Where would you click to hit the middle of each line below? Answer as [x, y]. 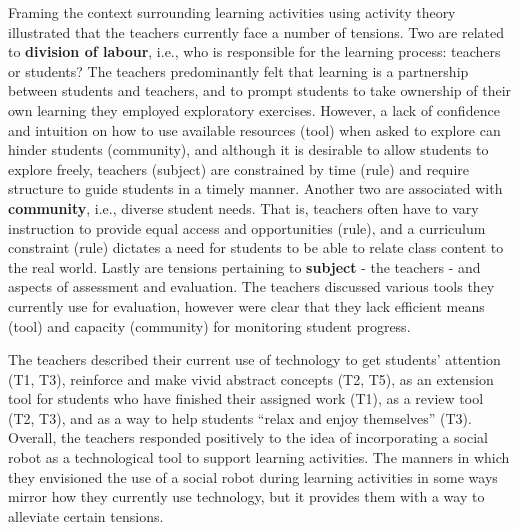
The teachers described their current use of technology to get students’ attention [254, 359]
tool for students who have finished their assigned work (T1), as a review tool [246, 398]
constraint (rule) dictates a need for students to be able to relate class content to [256, 247]
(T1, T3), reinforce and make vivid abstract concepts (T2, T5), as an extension [251, 378]
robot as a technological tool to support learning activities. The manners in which [259, 457]
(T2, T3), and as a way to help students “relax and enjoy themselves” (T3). [240, 417]
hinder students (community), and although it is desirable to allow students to [248, 149]
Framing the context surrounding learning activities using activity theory [232, 12]
